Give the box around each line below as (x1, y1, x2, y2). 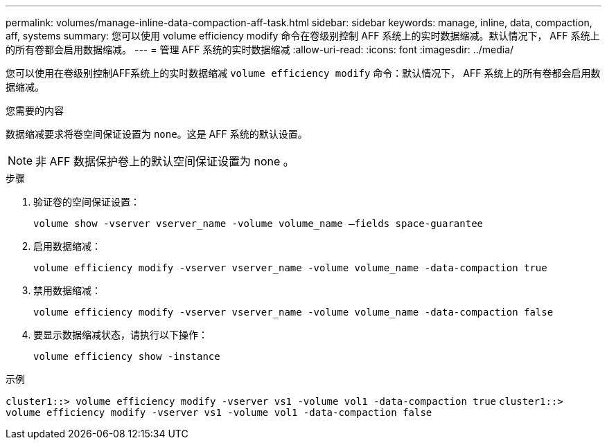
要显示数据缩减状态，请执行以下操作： (33, 329, 208, 340)
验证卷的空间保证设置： (33, 196, 140, 208)
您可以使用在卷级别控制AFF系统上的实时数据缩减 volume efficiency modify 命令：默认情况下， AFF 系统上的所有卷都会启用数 (6, 67, 601, 79)
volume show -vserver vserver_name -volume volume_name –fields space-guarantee (33, 218, 484, 229)
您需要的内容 (6, 105, 64, 116)
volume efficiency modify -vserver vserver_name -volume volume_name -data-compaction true (33, 262, 547, 273)
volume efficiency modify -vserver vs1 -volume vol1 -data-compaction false (6, 407, 432, 418)
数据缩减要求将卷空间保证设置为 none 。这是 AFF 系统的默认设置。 (6, 128, 308, 140)
